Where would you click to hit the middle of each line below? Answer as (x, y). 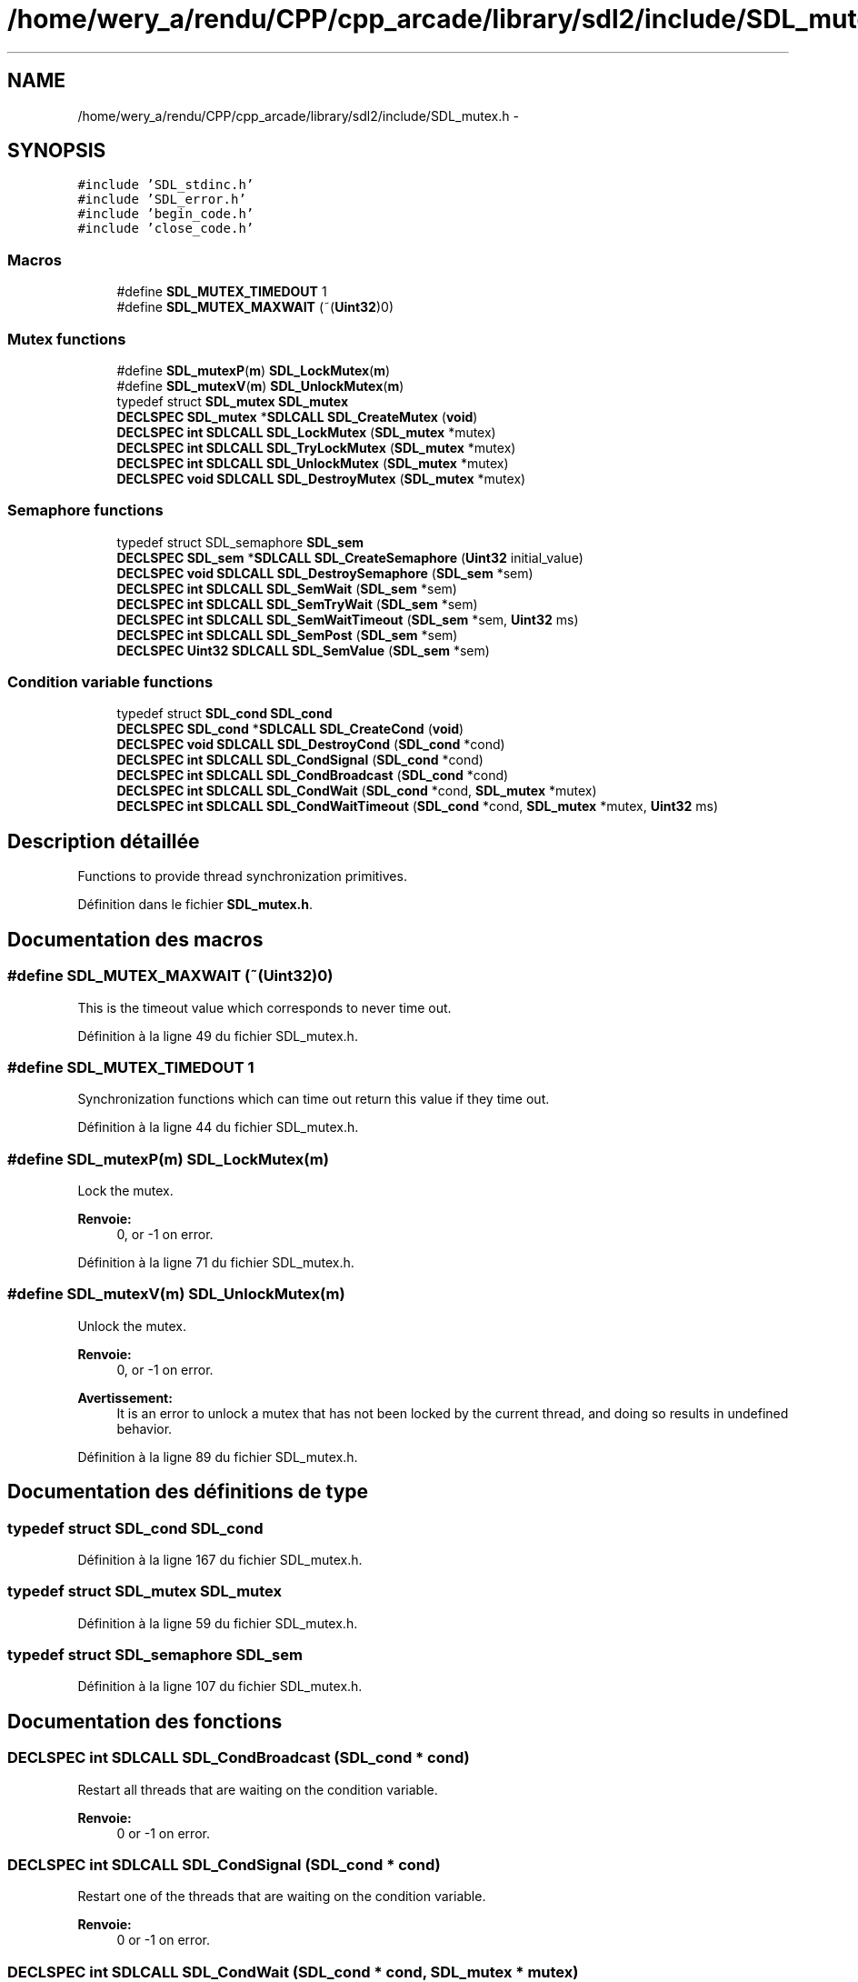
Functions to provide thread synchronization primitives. (242, 876)
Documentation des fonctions (145, 1721)
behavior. (145, 1428)
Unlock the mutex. (132, 1326)
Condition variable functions (110, 682)
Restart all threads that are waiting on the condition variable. (258, 1789)
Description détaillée (104, 841)
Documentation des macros (135, 939)
